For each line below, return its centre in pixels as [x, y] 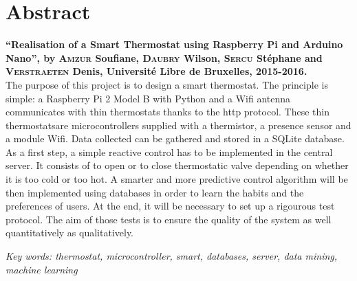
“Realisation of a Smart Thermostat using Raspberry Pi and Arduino [174, 44]
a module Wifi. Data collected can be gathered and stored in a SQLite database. [175, 138]
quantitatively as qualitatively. [70, 233]
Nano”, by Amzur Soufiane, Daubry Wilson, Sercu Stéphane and [164, 57]
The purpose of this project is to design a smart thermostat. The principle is [167, 84]
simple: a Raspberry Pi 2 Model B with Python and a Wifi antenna [148, 98]
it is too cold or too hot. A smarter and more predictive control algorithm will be [177, 179]
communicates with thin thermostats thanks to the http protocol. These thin [168, 112]
